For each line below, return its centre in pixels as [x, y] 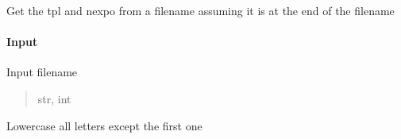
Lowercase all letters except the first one [104, 125]
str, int [54, 98]
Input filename [42, 72]
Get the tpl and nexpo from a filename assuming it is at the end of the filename [200, 10]
